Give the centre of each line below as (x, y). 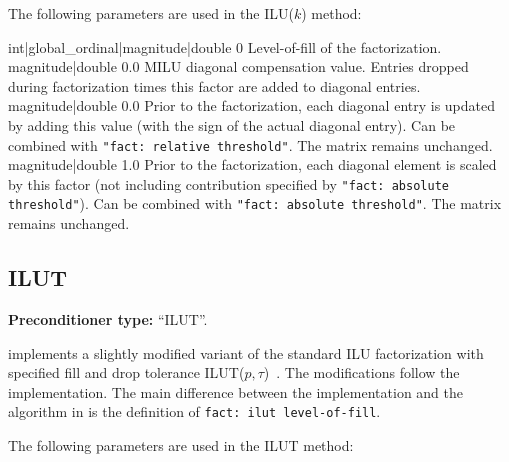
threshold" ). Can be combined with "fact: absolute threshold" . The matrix (255, 203)
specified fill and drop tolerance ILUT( (126, 372)
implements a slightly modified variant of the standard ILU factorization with (246, 352)
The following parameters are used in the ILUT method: (181, 444)
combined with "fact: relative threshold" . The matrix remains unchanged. (250, 144)
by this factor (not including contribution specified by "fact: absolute (228, 183)
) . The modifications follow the (361, 372)
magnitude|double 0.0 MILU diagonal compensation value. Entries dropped (238, 66)
